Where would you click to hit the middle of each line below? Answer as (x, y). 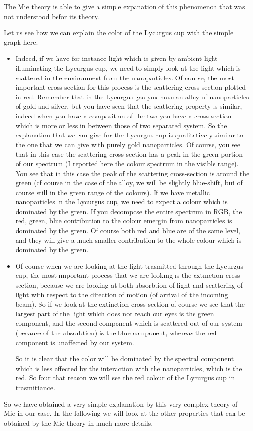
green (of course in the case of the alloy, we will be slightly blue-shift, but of (129, 183)
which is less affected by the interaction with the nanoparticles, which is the (129, 368)
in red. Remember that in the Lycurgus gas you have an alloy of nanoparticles (132, 96)
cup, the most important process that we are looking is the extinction (119, 275)
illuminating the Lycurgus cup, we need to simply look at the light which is (128, 68)
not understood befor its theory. (52, 16)
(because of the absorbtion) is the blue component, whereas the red (116, 333)
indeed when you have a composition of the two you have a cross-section (123, 115)
